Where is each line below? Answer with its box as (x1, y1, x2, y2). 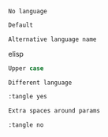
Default (8, 21, 34, 29)
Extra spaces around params (8, 106, 101, 114)
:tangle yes (8, 92, 47, 100)
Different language (8, 79, 73, 87)
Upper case (8, 64, 44, 72)
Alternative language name (8, 35, 97, 43)
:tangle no (8, 120, 44, 129)
